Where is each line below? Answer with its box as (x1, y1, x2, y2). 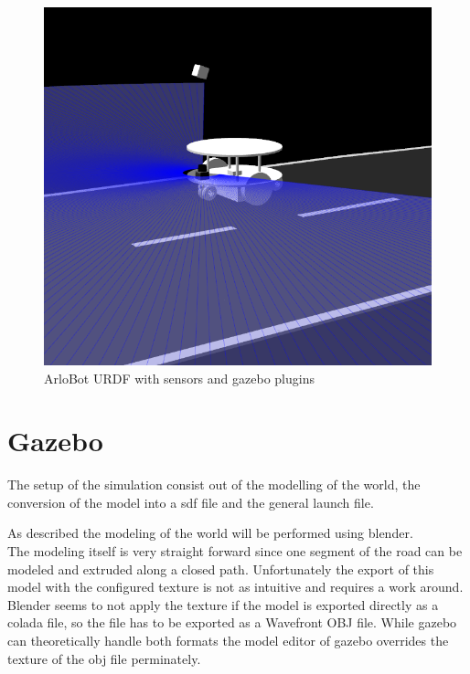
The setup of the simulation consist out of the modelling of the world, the (7, 475, 421, 494)
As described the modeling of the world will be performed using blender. (7, 523, 413, 542)
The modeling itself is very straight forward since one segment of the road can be (7, 542, 463, 560)
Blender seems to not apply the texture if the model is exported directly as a (7, 595, 439, 614)
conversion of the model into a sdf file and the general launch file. (7, 492, 374, 511)
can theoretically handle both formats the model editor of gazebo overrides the (7, 630, 449, 649)
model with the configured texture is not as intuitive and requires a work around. (7, 577, 464, 596)
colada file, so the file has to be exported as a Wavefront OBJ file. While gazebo (7, 613, 457, 632)
